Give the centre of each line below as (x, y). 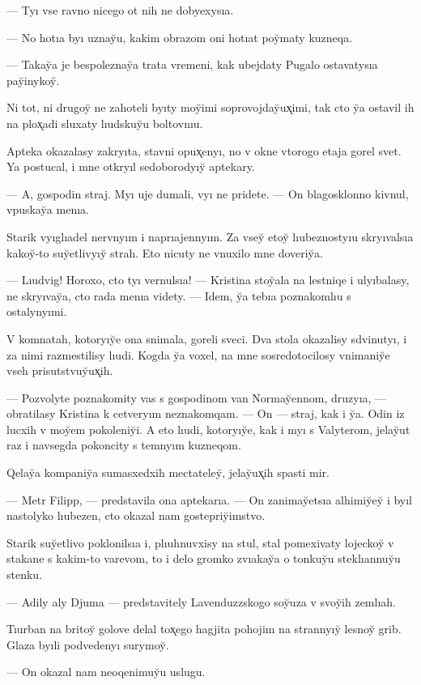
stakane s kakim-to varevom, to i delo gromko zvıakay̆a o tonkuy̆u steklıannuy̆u (204, 558)
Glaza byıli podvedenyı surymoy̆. (88, 644)
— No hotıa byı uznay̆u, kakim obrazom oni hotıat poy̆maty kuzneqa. (180, 37)
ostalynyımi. (37, 311)
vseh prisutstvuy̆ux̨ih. (60, 370)
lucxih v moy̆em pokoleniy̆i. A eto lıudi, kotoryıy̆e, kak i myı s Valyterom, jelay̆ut (208, 429)
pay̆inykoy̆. (33, 80)
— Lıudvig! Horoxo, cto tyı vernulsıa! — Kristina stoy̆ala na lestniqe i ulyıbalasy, (208, 280)
